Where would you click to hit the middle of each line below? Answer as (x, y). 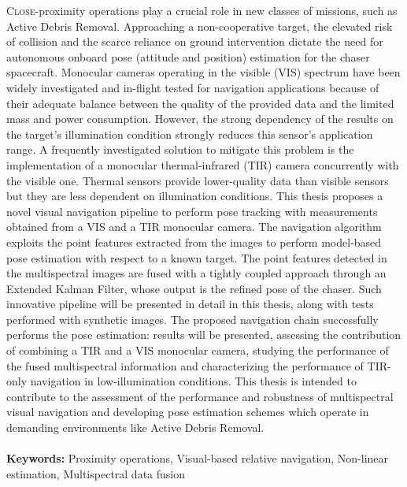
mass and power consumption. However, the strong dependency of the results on (200, 119)
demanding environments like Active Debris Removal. (135, 428)
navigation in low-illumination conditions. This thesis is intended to (193, 381)
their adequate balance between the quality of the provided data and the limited (200, 103)
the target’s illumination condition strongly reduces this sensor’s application (190, 134)
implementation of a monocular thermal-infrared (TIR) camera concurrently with (203, 164)
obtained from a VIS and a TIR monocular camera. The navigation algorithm (194, 227)
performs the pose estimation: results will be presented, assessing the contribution (204, 335)
